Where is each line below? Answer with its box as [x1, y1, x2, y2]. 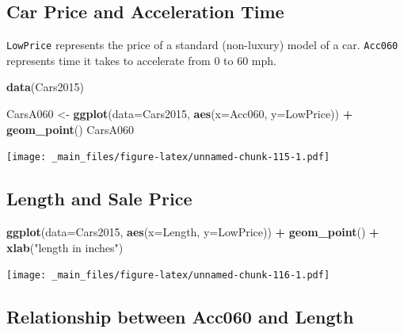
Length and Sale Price [6, 186, 192, 211]
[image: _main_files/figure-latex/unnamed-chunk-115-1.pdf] [6, 151, 330, 163]
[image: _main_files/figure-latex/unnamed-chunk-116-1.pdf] [6, 270, 330, 281]
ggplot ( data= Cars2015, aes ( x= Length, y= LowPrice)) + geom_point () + [6, 224, 379, 240]
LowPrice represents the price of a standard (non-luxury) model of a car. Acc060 [6, 36, 398, 53]
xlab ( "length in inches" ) [6, 239, 124, 255]
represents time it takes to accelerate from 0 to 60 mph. [6, 52, 276, 68]
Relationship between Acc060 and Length [6, 304, 354, 329]
